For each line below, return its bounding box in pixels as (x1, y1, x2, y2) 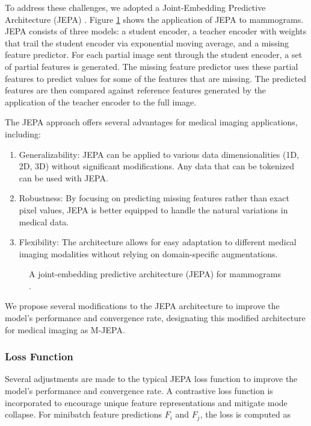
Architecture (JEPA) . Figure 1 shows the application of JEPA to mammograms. (5, 13, 304, 25)
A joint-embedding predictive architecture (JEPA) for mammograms (29, 268, 281, 280)
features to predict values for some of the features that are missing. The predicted (5, 72, 307, 84)
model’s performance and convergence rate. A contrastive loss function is (5, 384, 273, 397)
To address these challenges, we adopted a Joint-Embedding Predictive (5, 1, 266, 13)
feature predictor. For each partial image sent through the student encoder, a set (5, 48, 303, 61)
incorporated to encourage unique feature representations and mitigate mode (5, 396, 288, 409)
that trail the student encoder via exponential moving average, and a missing (5, 36, 289, 49)
